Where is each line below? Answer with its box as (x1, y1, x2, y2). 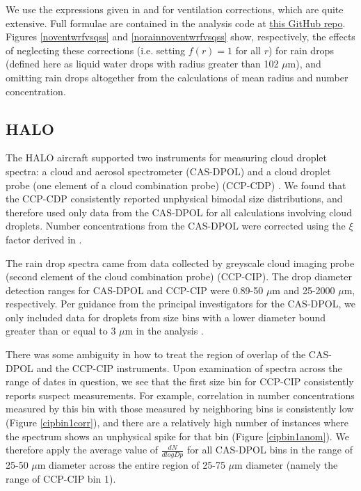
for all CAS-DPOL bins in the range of (186, 442, 353, 457)
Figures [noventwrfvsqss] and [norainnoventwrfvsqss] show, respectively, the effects (6, 29, 355, 44)
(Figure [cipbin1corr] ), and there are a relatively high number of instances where (6, 415, 349, 430)
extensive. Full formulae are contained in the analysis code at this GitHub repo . (6, 15, 346, 30)
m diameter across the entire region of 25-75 (37, 458, 225, 472)
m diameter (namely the (234, 458, 338, 472)
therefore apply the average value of (6, 442, 159, 457)
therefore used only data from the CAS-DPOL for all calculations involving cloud (6, 204, 352, 219)
